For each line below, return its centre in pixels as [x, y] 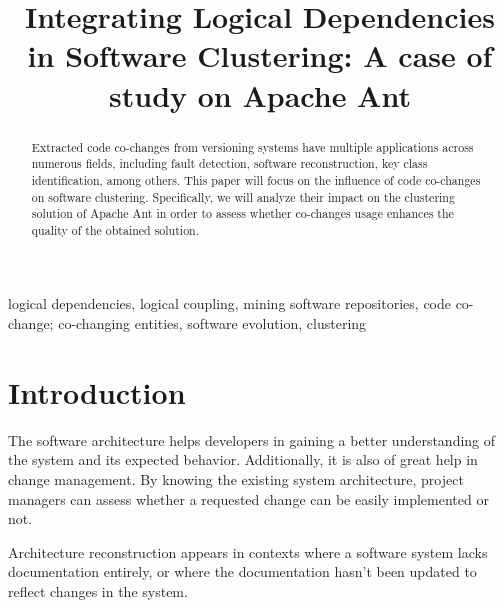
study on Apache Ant [260, 94]
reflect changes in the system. [98, 590]
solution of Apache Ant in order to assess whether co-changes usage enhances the [242, 213]
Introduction [97, 391]
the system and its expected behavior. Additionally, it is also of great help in [243, 459]
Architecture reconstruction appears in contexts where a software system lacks [248, 551]
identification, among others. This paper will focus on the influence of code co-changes [256, 179]
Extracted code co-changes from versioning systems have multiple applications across [252, 146]
